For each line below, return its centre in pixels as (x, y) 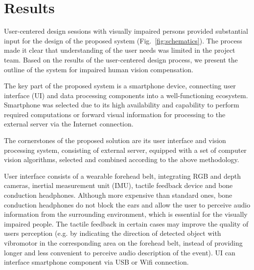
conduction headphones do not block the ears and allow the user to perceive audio (127, 204)
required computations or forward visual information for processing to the (115, 114)
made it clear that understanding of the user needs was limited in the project (120, 50)
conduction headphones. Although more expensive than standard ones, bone (118, 195)
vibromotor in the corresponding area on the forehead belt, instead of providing (123, 243)
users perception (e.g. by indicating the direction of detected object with (113, 233)
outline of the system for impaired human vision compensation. (99, 69)
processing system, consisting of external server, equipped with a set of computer (125, 150)
